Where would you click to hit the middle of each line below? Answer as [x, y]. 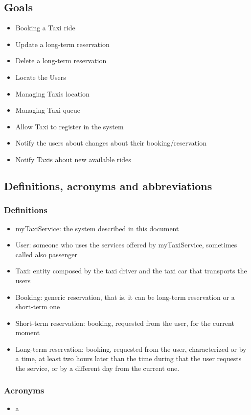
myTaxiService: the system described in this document [97, 228]
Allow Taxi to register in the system [69, 126]
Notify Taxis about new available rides [73, 159]
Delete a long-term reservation [61, 61]
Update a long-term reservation [62, 44]
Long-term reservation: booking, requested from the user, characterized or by [131, 349]
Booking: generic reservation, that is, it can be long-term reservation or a [125, 297]
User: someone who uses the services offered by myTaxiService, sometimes [126, 245]
